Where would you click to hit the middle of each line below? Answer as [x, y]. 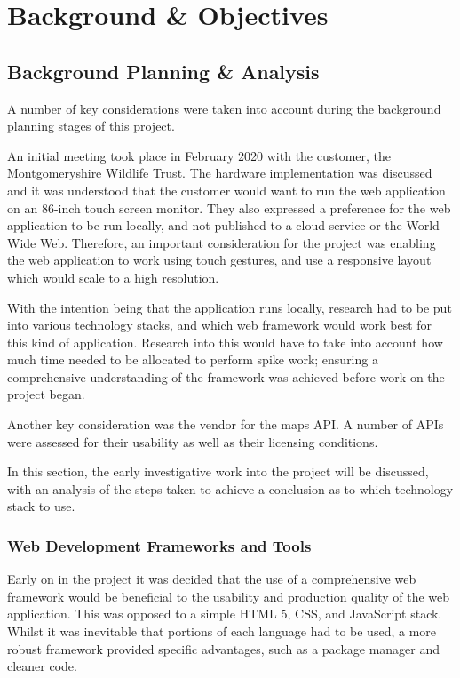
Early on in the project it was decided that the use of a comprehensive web [212, 579]
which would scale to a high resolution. [113, 277]
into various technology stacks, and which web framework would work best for [220, 325]
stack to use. [41, 506]
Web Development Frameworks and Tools [159, 545]
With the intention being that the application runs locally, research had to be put [230, 307]
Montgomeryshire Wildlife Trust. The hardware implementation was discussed [220, 173]
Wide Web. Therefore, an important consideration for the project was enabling [222, 242]
